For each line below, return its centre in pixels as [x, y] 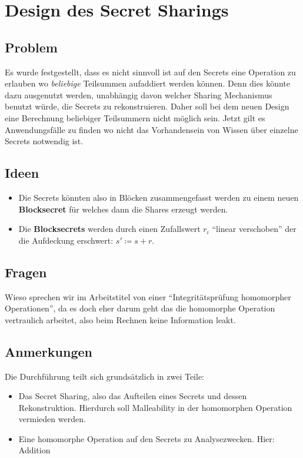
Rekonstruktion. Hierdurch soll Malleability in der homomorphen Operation [155, 407]
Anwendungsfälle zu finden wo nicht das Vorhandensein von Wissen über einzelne [151, 129]
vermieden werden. [52, 419]
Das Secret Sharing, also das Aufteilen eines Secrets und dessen [133, 396]
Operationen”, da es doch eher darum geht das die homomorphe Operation [140, 308]
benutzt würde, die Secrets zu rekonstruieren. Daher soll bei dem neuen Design [147, 106]
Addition [34, 450]
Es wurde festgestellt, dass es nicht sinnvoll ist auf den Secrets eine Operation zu [150, 72]
